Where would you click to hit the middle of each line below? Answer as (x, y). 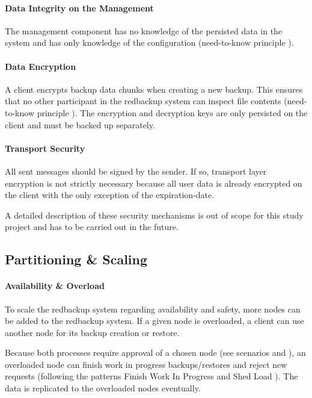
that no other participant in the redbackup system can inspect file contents (143, 101)
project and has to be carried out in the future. (92, 227)
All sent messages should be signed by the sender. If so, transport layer (136, 171)
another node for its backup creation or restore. (92, 332)
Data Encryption (41, 66)
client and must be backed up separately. (80, 124)
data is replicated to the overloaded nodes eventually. (103, 388)
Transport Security (45, 148)
